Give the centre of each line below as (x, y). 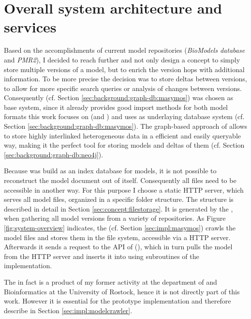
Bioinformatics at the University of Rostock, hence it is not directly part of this (122, 291)
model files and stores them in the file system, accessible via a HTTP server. (117, 237)
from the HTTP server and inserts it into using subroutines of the (102, 256)
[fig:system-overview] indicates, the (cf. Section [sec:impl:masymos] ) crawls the (120, 228)
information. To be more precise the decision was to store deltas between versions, (125, 79)
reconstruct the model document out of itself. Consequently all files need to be (120, 180)
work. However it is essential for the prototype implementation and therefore (118, 301)
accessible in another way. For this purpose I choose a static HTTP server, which (124, 190)
